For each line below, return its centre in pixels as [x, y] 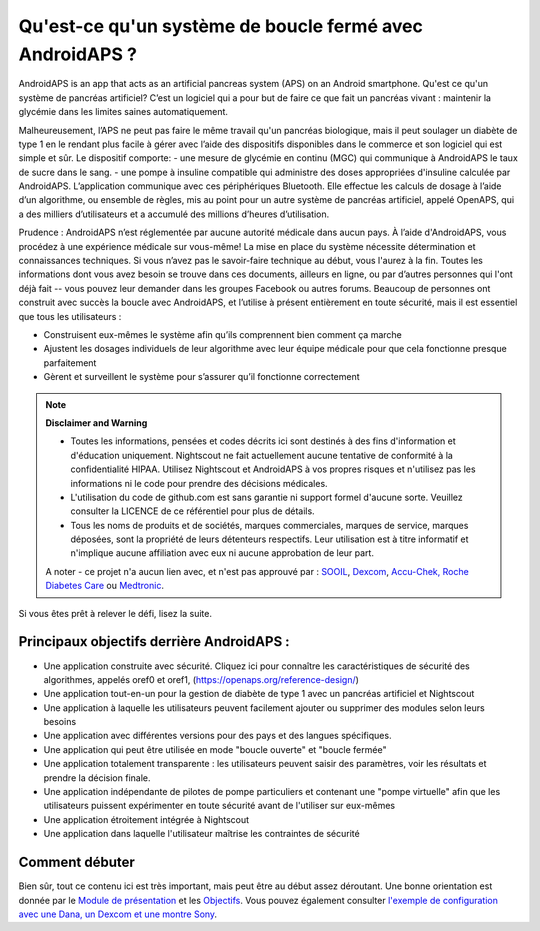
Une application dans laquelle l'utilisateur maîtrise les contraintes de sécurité [201, 834]
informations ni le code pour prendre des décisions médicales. [199, 483]
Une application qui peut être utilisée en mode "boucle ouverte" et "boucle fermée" [215, 749]
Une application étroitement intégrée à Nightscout [146, 819]
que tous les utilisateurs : [70, 316]
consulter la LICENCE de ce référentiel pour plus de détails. [192, 511]
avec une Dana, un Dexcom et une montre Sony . [118, 914]
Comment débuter [76, 862]
